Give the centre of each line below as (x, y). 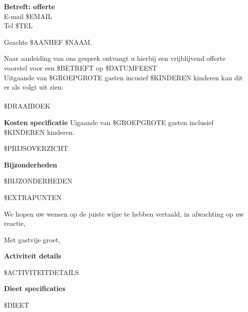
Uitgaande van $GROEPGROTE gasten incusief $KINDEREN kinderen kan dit (124, 77)
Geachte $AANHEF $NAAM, (48, 42)
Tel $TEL (18, 26)
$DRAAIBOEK (27, 106)
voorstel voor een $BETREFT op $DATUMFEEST (80, 67)
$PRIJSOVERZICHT (36, 148)
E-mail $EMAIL (28, 16)
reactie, (15, 223)
